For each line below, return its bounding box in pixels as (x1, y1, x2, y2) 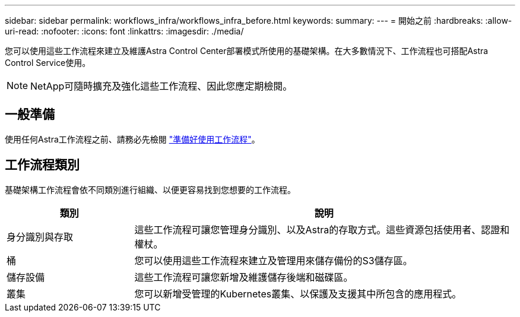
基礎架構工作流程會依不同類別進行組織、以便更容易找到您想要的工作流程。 (5, 184, 296, 195)
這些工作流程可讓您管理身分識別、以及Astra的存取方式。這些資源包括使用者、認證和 (134, 223, 510, 236)
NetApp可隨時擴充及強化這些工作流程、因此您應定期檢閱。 (30, 80, 293, 92)
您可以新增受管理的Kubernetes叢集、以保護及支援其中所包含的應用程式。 (134, 287, 462, 300)
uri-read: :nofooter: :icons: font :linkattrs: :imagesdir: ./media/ (5, 26, 244, 36)
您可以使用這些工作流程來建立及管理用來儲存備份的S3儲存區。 (134, 254, 413, 267)
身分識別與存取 (7, 230, 74, 243)
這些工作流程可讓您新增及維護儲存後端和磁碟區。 (134, 271, 353, 283)
